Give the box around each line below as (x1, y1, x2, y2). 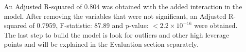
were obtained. (194, 20, 238, 30)
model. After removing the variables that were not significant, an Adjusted (4, 11, 227, 21)
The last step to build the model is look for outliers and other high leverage (4, 29, 229, 39)
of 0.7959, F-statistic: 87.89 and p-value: (29, 20, 149, 30)
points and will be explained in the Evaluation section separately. (4, 39, 198, 49)
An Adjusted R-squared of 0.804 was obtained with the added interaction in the (4, 1, 242, 11)
